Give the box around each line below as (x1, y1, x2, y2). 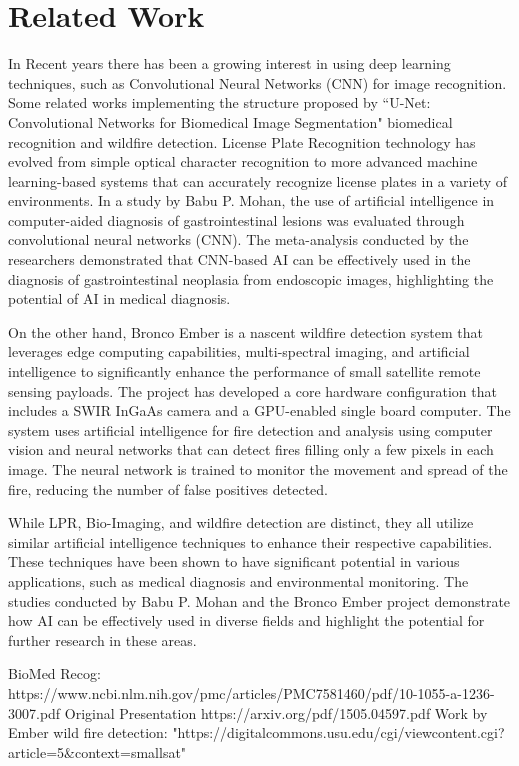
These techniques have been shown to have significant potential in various (8, 551, 460, 572)
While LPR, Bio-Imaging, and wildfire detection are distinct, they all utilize (8, 512, 474, 533)
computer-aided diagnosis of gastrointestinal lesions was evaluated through (8, 209, 465, 230)
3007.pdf (8, 702, 61, 723)
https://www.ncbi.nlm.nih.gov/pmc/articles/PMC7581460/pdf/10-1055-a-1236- (8, 682, 495, 703)
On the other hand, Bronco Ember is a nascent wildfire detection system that (8, 321, 483, 342)
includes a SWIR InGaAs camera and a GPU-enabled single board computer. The (8, 400, 511, 421)
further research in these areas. (8, 629, 197, 650)
